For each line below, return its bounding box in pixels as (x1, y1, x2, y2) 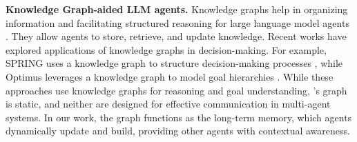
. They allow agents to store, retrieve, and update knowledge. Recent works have (6, 29, 347, 43)
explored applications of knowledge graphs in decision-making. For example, (6, 42, 327, 57)
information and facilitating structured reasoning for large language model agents (6, 15, 349, 30)
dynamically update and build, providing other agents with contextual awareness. (6, 123, 350, 138)
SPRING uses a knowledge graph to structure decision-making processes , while (6, 56, 343, 70)
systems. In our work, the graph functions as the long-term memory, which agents (6, 110, 352, 124)
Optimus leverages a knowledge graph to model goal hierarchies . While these (6, 69, 334, 83)
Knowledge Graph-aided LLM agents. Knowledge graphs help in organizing (6, 2, 348, 16)
